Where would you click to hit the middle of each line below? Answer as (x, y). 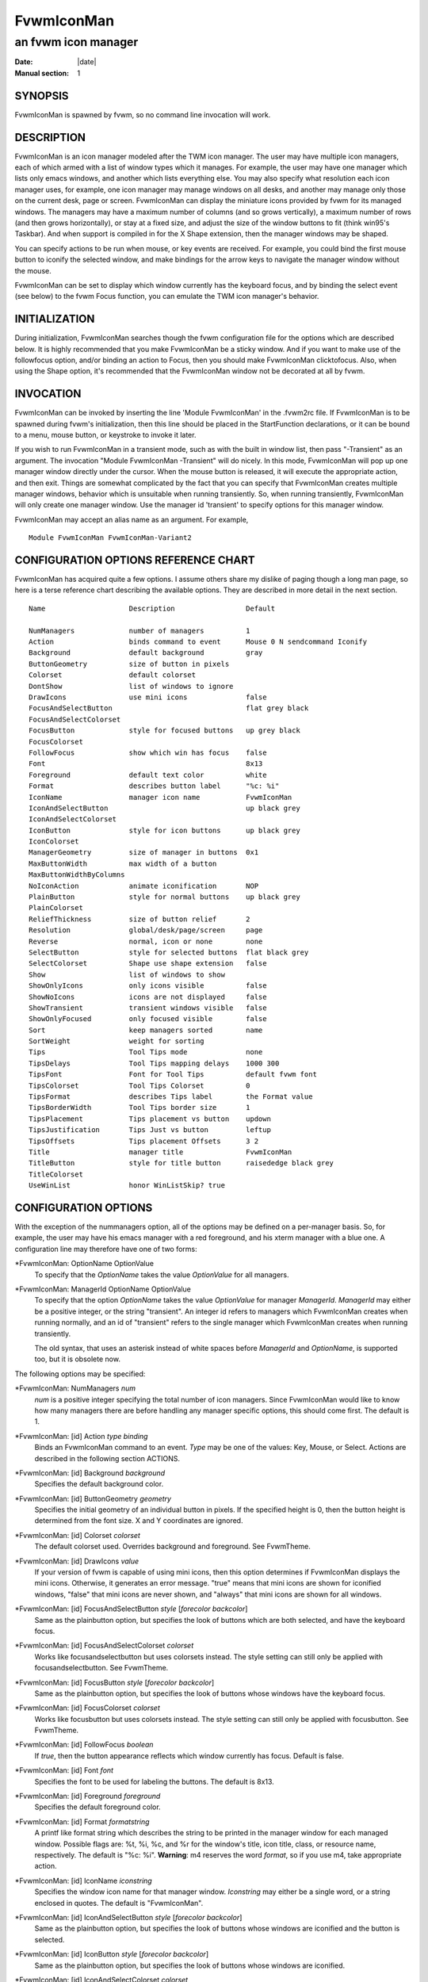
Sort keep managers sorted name (146, 1030)
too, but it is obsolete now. (77, 1359)
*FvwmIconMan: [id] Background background (90, 1473)
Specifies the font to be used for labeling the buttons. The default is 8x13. (155, 1781)
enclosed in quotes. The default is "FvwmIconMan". (119, 1903)
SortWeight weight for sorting (117, 1041)
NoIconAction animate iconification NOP (144, 886)
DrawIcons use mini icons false (148, 697)
